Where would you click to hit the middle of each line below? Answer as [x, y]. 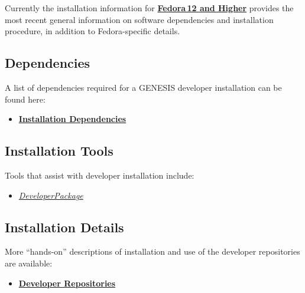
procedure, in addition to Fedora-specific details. [93, 31]
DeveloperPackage [51, 195]
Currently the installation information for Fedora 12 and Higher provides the [149, 8]
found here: [25, 99]
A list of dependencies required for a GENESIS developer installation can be [143, 87]
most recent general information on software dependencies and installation [139, 19]
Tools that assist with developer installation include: [100, 175]
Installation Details [64, 227]
